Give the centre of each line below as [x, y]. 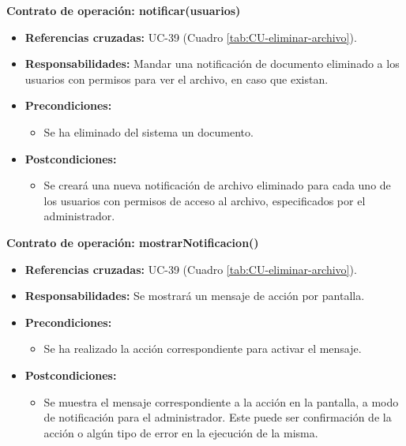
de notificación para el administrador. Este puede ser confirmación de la [218, 417]
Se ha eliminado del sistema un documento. [148, 131]
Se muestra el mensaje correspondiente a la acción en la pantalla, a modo [221, 401]
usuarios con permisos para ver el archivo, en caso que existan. [177, 79]
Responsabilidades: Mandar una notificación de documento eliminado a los [212, 64]
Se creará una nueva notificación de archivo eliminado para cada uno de [217, 185]
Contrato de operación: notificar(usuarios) [124, 10]
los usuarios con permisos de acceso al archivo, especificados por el [205, 200]
